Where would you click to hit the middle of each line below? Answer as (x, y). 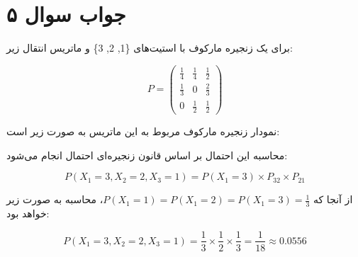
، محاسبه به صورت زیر (55, 199)
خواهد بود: (28, 213)
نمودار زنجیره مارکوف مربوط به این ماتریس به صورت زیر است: (143, 131)
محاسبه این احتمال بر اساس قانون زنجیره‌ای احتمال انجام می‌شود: (147, 155)
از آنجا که (333, 199)
